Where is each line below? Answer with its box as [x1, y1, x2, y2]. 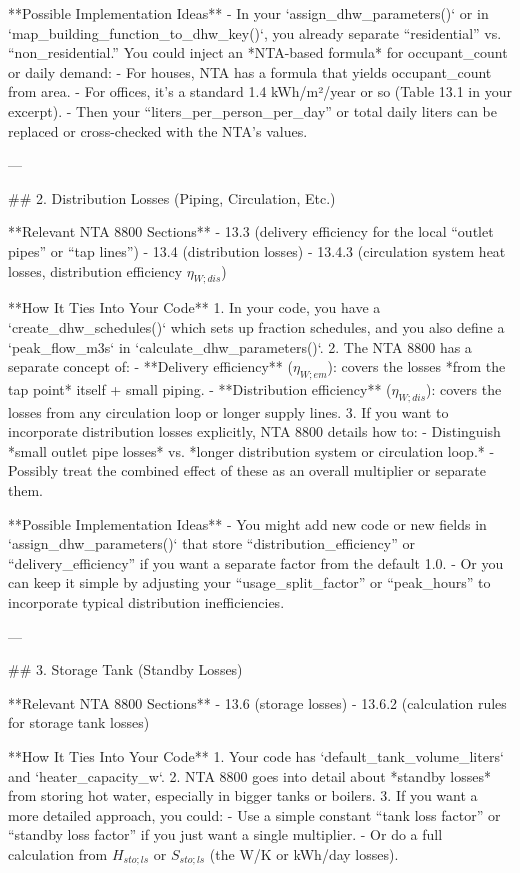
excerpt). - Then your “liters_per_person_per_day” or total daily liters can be [8, 100, 498, 121]
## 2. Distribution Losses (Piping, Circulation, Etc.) [8, 187, 336, 208]
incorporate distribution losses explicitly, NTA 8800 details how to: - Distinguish [8, 421, 501, 442]
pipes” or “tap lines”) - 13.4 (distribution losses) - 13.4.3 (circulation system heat [8, 240, 506, 261]
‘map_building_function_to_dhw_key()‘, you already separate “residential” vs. [8, 22, 502, 43]
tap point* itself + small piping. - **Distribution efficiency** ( [8, 378, 392, 399]
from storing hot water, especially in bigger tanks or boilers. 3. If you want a [8, 785, 478, 806]
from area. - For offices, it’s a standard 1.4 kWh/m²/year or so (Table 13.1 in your [8, 81, 512, 102]
